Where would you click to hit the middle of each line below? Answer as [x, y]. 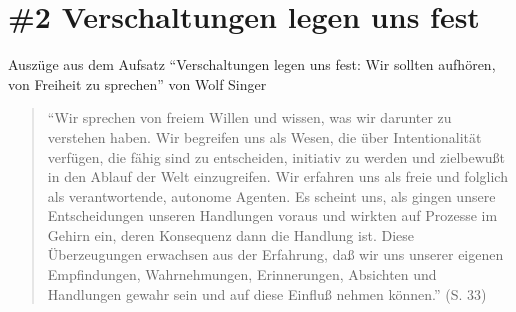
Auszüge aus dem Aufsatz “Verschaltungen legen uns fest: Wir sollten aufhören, [252, 64]
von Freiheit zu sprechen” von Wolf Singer [137, 83]
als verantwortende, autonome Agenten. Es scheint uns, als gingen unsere [271, 195]
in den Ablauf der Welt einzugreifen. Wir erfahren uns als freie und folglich [277, 176]
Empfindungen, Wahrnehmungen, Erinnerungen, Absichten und [242, 274]
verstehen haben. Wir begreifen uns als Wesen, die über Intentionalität [264, 136]
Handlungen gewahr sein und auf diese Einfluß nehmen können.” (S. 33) [267, 293]
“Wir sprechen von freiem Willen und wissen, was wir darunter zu [249, 117]
